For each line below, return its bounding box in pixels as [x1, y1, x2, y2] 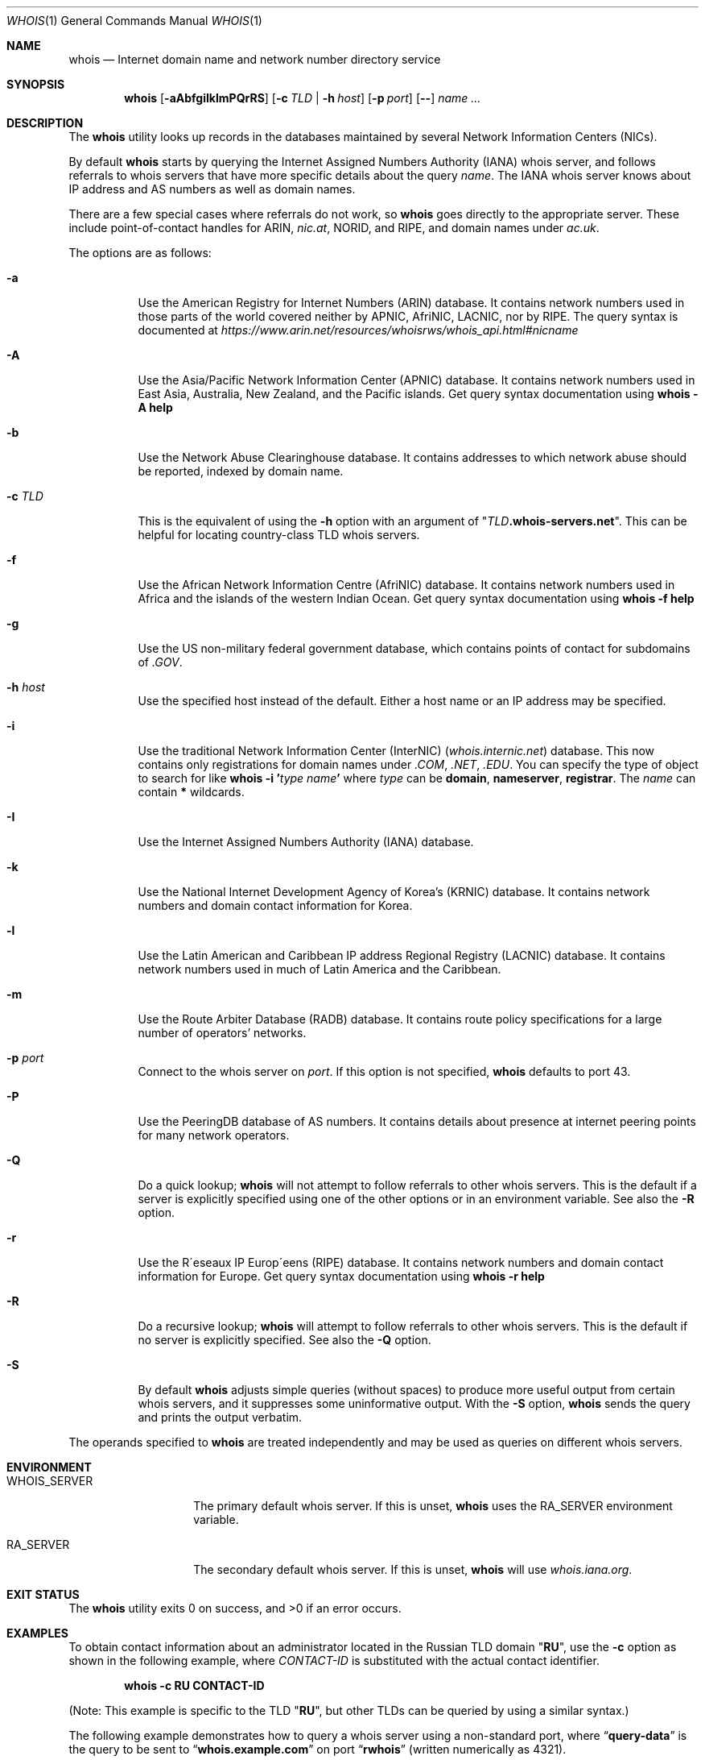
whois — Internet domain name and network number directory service [68, 52, 441, 66]
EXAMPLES [6, 1626, 68, 1640]
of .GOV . [138, 655, 183, 669]
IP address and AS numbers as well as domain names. [68, 182, 356, 196]
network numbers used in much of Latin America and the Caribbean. [138, 962, 501, 976]
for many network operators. [138, 1128, 290, 1142]
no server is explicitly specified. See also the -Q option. [138, 1333, 431, 1347]
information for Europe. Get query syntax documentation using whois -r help [138, 1269, 545, 1283]
